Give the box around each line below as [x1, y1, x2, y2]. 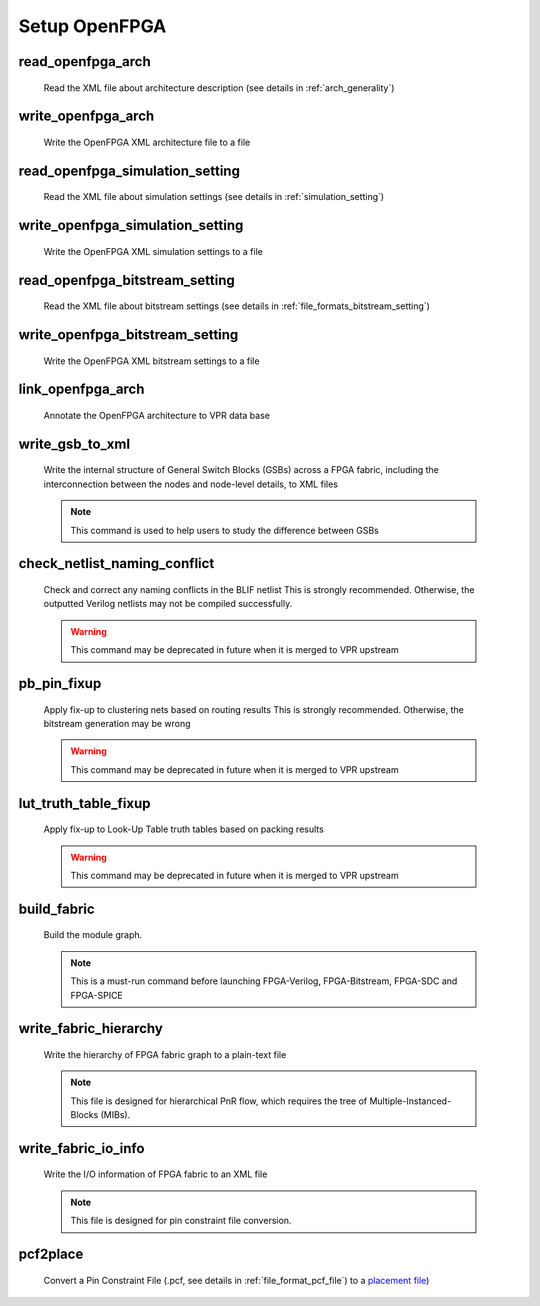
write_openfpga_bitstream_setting [18, 326, 239, 343]
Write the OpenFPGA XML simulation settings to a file [43, 245, 264, 257]
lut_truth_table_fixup [18, 795, 151, 812]
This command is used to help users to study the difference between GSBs [70, 524, 379, 536]
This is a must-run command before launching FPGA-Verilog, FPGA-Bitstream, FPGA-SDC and [70, 975, 458, 987]
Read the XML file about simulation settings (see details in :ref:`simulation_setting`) [43, 191, 385, 203]
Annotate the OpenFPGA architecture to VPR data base [43, 410, 270, 421]
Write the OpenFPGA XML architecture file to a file [43, 136, 251, 148]
